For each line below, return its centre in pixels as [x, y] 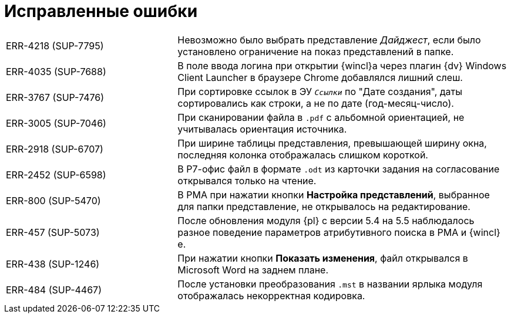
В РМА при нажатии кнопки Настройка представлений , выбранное [334, 194]
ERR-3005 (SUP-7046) [56, 123]
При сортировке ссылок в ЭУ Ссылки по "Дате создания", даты [320, 91]
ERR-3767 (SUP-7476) [55, 97]
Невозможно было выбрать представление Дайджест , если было [329, 40]
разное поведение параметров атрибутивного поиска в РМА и [322, 232]
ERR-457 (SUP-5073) [53, 232]
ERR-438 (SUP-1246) [53, 264]
